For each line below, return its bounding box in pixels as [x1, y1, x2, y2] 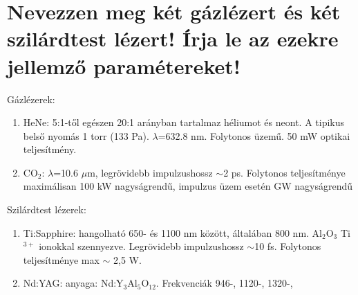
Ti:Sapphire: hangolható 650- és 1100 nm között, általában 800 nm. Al [23, 225, 322, 240]
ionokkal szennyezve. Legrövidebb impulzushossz [39, 239, 244, 253]
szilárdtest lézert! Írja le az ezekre [7, 24, 339, 53]
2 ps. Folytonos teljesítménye [223, 165, 346, 179]
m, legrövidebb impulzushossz [87, 165, 213, 179]
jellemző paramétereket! [7, 51, 241, 80]
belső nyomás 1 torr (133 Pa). [23, 128, 149, 143]
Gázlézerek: [7, 91, 55, 106]
